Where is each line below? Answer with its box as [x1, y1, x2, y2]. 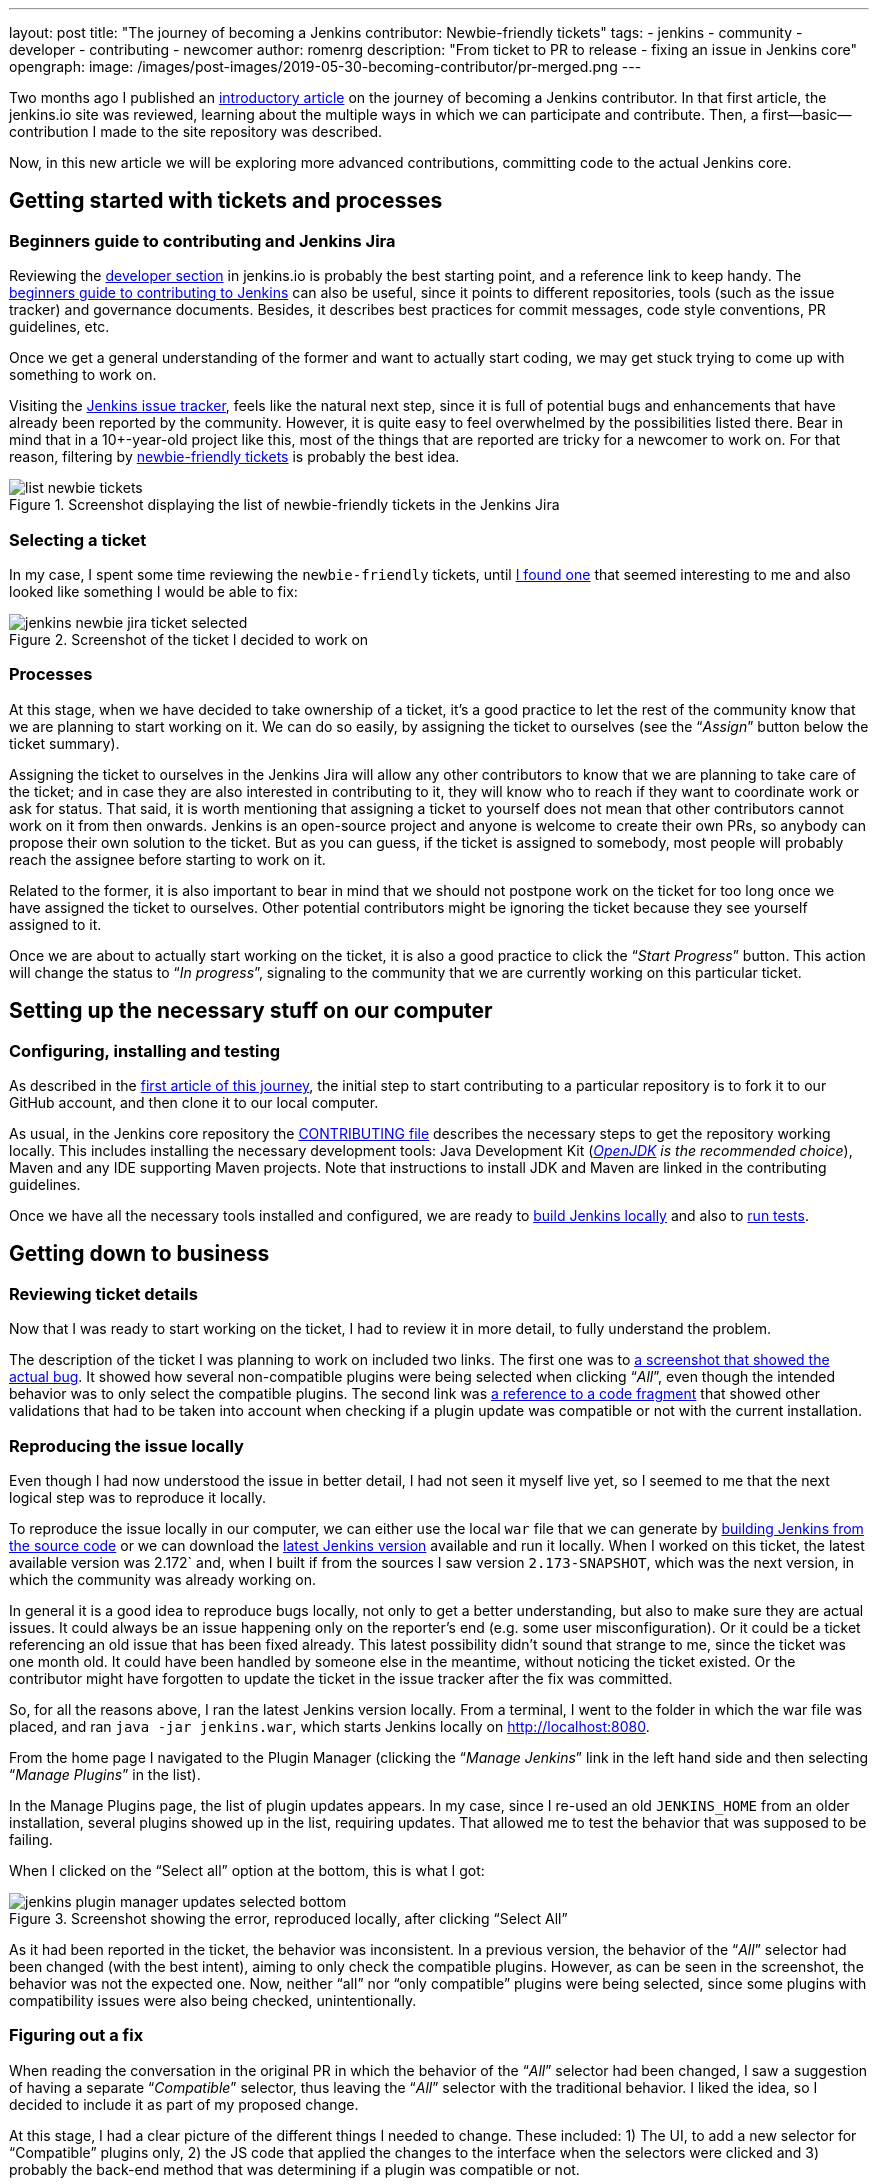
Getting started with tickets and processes [9, 188, 443, 214]
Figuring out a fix [9, 2025, 144, 2046]
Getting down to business [9, 1241, 270, 1267]
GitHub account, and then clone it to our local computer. [9, 1093, 379, 1111]
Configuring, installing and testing [9, 1040, 281, 1061]
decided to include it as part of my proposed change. [9, 2095, 359, 2113]
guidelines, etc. [9, 318, 110, 336]
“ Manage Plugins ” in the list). [9, 1765, 201, 1783]
